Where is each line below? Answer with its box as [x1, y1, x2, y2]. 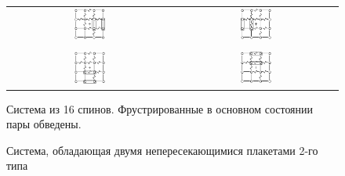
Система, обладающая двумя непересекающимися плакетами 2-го [6, 142, 318, 158]
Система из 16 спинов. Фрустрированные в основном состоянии [6, 100, 314, 117]
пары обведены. [6, 116, 82, 132]
